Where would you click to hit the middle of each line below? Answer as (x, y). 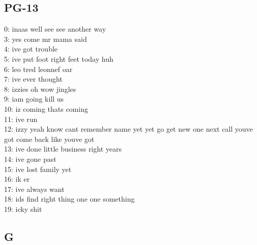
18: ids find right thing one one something (69, 199)
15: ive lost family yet (38, 169)
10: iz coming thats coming (46, 108)
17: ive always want (34, 189)
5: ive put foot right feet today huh (59, 58)
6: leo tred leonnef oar (38, 69)
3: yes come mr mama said (46, 39)
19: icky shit (23, 209)
